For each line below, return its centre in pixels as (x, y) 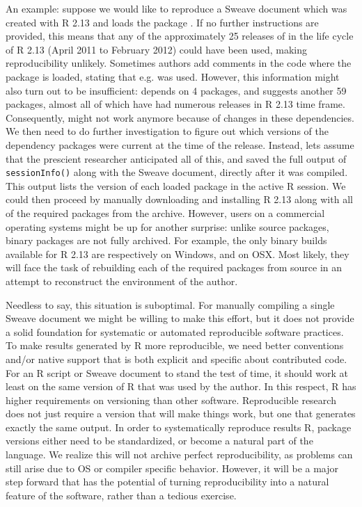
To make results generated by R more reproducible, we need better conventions (175, 345)
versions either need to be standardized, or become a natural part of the (159, 441)
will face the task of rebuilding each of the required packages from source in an (174, 267)
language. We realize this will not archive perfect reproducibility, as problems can (179, 454)
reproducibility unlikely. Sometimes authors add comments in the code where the (179, 63)
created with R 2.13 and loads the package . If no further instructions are (162, 22)
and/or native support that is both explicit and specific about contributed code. (176, 359)
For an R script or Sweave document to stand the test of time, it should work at (177, 372)
